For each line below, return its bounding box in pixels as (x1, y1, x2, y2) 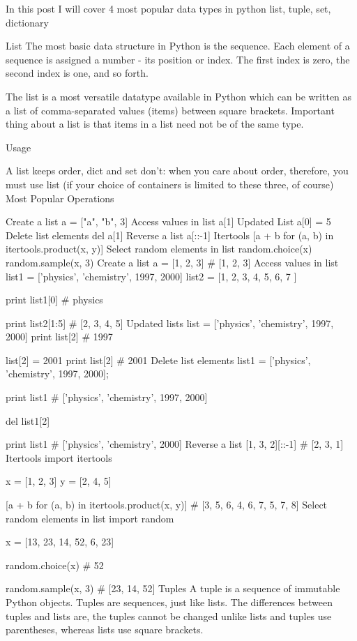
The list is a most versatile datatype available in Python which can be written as (6, 89, 352, 103)
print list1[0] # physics (6, 292, 103, 307)
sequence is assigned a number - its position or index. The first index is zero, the (6, 52, 350, 66)
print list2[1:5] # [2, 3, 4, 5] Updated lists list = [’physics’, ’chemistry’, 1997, (6, 315, 334, 330)
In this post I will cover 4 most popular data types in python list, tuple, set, (6, 1, 331, 15)
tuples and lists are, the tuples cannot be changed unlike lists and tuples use (6, 608, 332, 623)
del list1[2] (6, 413, 50, 428)
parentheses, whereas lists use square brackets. (6, 622, 204, 637)
